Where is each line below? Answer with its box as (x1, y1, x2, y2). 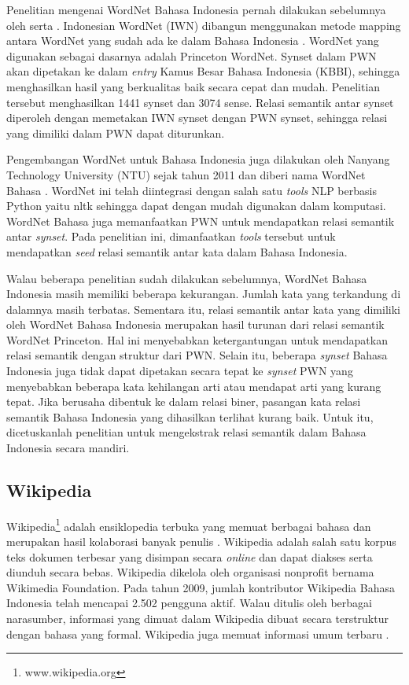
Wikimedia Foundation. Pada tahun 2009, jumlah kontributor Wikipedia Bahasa (6, 579, 395, 595)
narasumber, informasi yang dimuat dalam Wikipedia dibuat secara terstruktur (6, 610, 389, 627)
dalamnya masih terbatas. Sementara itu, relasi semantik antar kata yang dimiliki (6, 300, 400, 317)
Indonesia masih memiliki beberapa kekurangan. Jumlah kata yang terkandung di (6, 285, 401, 302)
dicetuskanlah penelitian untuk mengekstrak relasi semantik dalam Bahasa (6, 424, 367, 440)
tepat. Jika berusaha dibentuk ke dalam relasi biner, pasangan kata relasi (6, 393, 361, 410)
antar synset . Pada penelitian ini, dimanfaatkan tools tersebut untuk (6, 228, 336, 245)
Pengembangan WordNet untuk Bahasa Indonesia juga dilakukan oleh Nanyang (6, 151, 390, 168)
